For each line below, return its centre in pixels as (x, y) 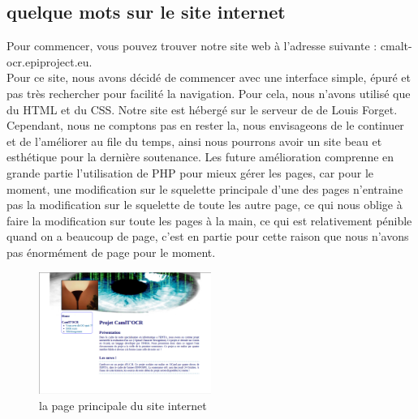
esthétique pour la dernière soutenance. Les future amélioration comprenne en (200, 157)
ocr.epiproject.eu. (50, 61)
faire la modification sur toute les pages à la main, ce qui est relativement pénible (209, 220)
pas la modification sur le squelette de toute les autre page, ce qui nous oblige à (205, 205)
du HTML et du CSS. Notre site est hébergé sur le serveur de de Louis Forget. (202, 109)
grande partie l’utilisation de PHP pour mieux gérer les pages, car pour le (190, 172)
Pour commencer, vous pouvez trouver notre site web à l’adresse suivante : (192, 46)
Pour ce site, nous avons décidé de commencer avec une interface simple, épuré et (209, 77)
